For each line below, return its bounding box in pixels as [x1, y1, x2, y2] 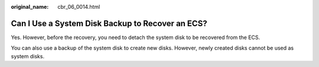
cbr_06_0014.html [57, 3, 100, 10]
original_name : [11, 3, 49, 10]
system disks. [11, 52, 44, 59]
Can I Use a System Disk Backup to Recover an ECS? [11, 18, 207, 29]
